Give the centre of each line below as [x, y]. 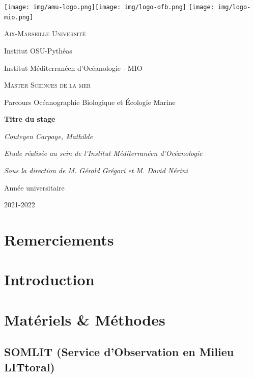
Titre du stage [30, 119]
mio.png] [19, 17]
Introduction [49, 279]
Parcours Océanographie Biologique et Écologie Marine [90, 102]
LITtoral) [30, 367]
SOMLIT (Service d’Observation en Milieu [119, 352]
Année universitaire [34, 187]
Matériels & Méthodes [85, 319]
